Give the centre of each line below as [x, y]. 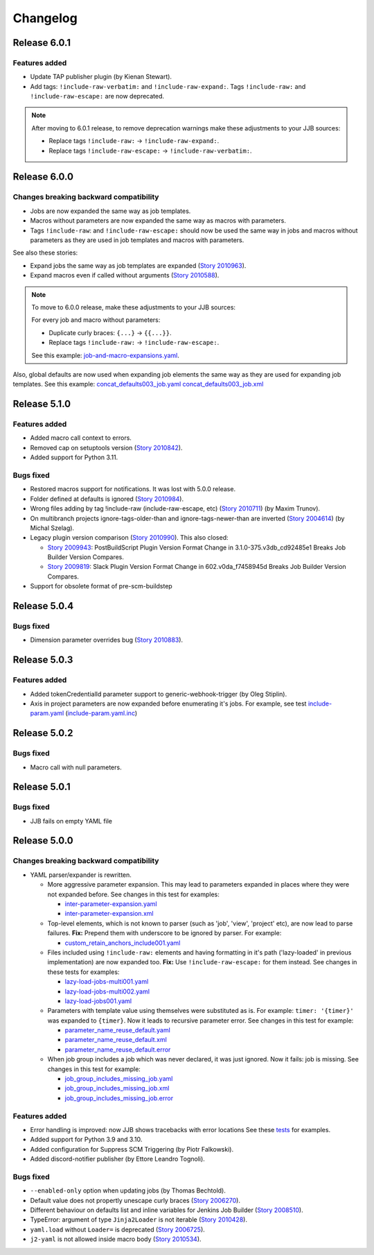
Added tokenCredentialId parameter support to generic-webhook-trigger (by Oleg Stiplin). [159, 694]
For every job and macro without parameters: [96, 320]
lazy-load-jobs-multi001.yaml [107, 982]
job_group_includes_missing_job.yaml [119, 1079]
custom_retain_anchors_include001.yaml [123, 943]
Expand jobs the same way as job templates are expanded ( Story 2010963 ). [138, 265]
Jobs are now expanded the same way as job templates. [110, 211]
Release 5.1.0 [42, 404]
